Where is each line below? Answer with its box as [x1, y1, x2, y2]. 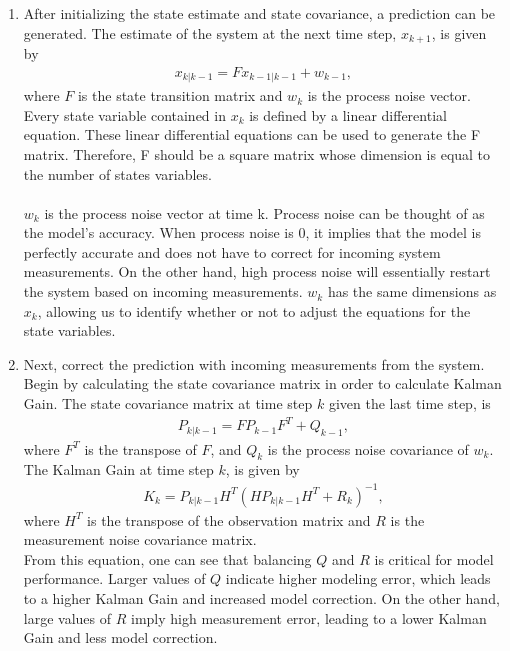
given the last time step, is [328, 393, 491, 414]
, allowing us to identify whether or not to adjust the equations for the [37, 300, 471, 321]
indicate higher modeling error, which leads [225, 568, 491, 589]
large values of [23, 607, 112, 628]
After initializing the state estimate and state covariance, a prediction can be [23, 3, 496, 23]
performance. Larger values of [23, 568, 206, 589]
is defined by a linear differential [249, 104, 447, 125]
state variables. [23, 320, 116, 341]
